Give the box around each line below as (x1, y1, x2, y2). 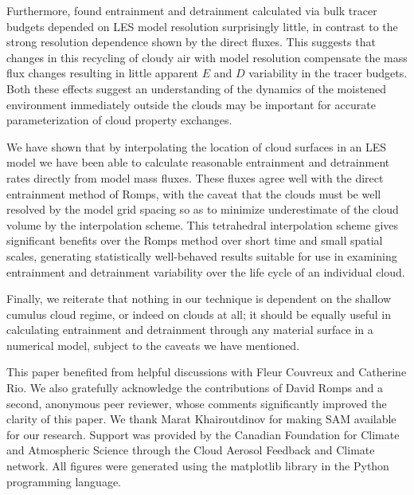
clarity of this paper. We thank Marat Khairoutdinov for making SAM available (6, 411, 396, 427)
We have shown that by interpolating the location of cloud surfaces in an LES (6, 138, 387, 155)
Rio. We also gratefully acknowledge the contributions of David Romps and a (6, 379, 384, 396)
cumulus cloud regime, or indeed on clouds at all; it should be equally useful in (6, 305, 392, 322)
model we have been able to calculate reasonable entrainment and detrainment (6, 154, 390, 171)
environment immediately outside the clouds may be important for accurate (6, 96, 376, 112)
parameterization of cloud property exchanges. (6, 112, 232, 128)
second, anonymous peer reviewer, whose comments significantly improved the (6, 395, 387, 411)
